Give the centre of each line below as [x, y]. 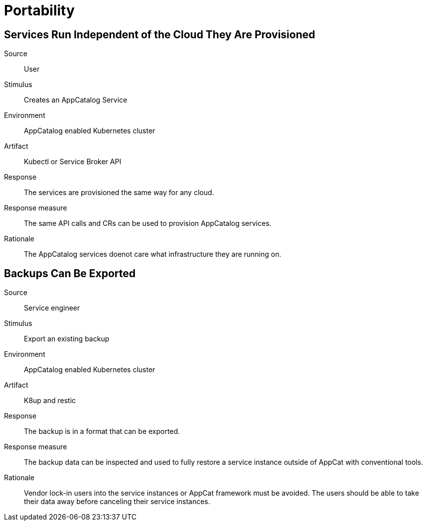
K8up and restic [50, 401]
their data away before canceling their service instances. [117, 502]
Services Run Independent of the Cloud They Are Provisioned [160, 34]
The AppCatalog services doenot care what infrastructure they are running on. [153, 254]
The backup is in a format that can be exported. [102, 431]
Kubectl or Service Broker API [73, 162]
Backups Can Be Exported [70, 273]
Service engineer [52, 308]
